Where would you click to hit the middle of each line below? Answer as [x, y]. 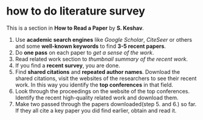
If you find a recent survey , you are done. [67, 65]
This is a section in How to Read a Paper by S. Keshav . [75, 28]
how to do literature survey [76, 11]
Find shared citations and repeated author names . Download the [98, 72]
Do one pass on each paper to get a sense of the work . [84, 52]
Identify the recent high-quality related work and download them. [97, 98]
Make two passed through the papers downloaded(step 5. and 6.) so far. [106, 104]
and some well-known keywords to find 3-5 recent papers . [90, 46]
